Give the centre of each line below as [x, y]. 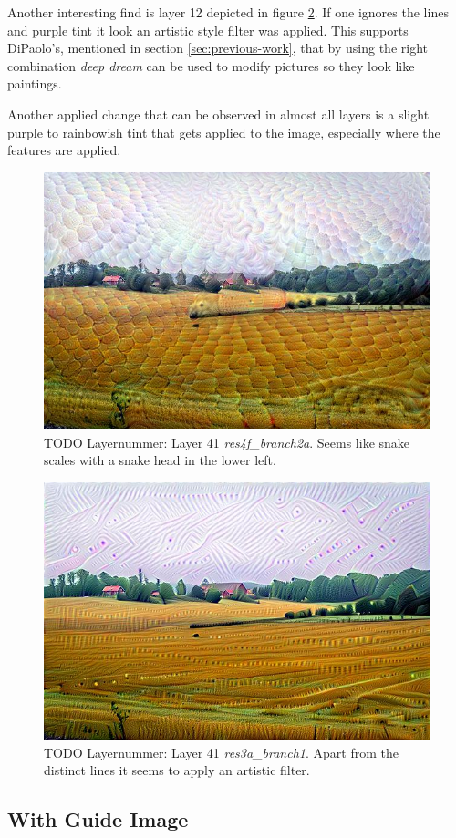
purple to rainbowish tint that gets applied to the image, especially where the [224, 132]
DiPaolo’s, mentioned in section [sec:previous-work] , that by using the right [218, 48]
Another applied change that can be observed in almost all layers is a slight [218, 114]
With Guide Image [98, 819]
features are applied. [64, 150]
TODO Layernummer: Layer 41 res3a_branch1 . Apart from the [221, 752]
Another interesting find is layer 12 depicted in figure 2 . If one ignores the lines [228, 12]
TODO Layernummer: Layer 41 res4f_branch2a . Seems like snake [227, 442]
